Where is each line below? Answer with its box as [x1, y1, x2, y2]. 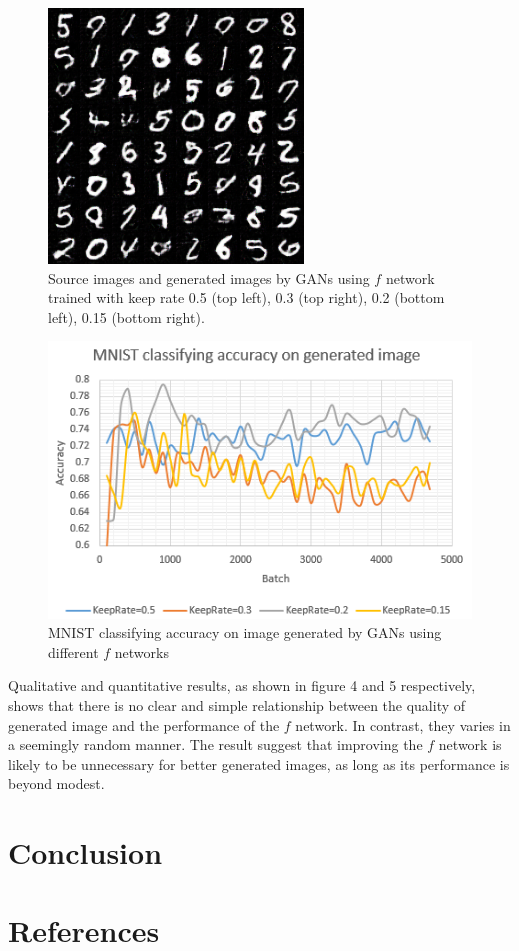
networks [114, 641, 169, 662]
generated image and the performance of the [8, 714, 280, 735]
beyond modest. [8, 773, 105, 794]
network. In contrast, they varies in [295, 714, 511, 735]
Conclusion [8, 832, 163, 873]
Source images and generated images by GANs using [48, 267, 370, 288]
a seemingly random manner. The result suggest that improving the [8, 734, 423, 755]
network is [438, 734, 502, 755]
